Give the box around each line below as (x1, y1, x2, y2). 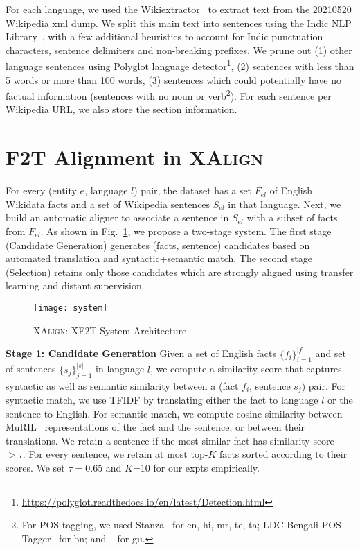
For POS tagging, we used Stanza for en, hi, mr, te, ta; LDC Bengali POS (21, 517, 341, 532)
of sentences (6, 361, 56, 376)
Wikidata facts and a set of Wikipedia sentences (6, 196, 210, 211)
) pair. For (301, 378, 345, 393)
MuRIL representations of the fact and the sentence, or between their (6, 420, 305, 434)
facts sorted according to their (219, 447, 348, 461)
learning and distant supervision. (6, 278, 145, 293)
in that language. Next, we (228, 196, 341, 211)
